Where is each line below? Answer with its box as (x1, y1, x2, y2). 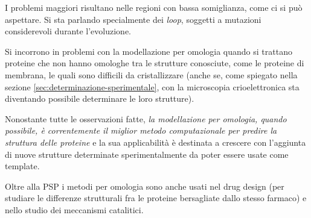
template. (5, 160, 40, 172)
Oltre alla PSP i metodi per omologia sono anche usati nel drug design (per (5, 179, 284, 192)
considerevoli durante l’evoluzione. (5, 25, 132, 37)
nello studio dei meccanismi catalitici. (5, 203, 144, 216)
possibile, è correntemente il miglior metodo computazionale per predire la (5, 124, 277, 137)
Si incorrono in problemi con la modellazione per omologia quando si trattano (5, 45, 292, 57)
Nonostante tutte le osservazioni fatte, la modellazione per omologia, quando (5, 112, 287, 125)
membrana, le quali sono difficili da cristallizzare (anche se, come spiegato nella (5, 68, 298, 81)
